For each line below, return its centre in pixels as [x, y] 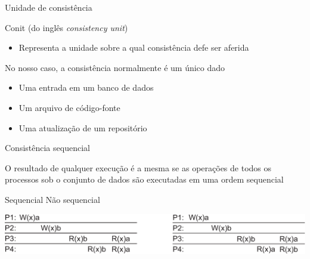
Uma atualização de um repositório [83, 127]
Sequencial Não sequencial [52, 199]
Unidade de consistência [49, 7]
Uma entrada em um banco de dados [86, 87]
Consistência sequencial [47, 148]
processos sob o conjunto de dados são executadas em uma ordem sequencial [144, 179]
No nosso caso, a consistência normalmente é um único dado [115, 67]
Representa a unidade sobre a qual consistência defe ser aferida [134, 47]
